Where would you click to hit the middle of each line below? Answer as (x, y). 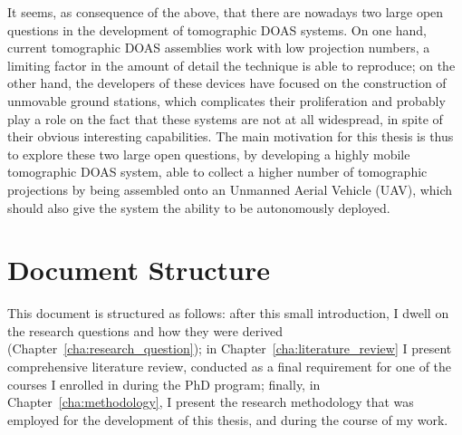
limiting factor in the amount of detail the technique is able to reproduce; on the (231, 65)
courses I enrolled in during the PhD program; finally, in (164, 384)
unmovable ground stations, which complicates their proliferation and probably (226, 100)
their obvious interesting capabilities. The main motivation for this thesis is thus (231, 136)
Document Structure (139, 270)
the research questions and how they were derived (145, 330)
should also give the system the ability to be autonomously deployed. (199, 207)
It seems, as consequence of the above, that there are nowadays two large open (226, 12)
